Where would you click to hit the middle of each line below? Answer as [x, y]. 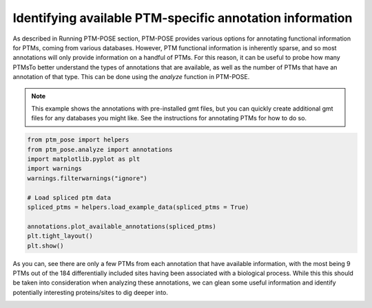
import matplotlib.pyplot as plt [84, 159]
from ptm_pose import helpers [78, 140]
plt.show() [45, 245]
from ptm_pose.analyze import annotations [100, 149]
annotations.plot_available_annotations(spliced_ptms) [122, 226]
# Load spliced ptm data [69, 197]
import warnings [55, 169]
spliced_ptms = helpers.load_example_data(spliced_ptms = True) [138, 207]
